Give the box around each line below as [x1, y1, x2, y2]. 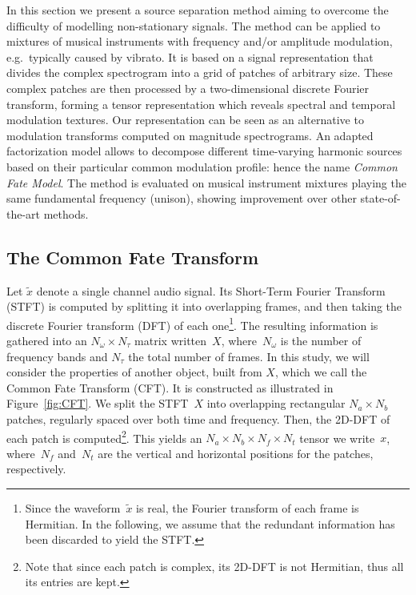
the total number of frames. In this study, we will [128, 348, 370, 364]
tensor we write [299, 429, 375, 446]
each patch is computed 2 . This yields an [6, 427, 202, 446]
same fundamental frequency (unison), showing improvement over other [6, 190, 357, 207]
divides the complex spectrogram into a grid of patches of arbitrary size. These [6, 64, 393, 81]
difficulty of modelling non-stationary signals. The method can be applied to [6, 17, 381, 34]
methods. [43, 205, 89, 222]
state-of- [360, 190, 401, 207]
